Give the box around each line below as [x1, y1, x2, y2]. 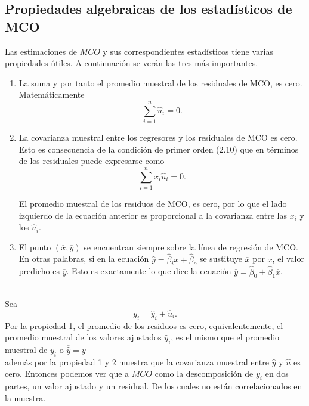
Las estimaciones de [5, 45, 77, 57]
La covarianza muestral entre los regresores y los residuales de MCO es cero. [18, 131, 298, 144]
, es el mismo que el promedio [171, 331, 280, 343]
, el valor [272, 252, 304, 265]
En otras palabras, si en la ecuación [18, 252, 149, 265]
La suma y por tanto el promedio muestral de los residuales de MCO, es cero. [18, 76, 302, 89]
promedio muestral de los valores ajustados [5, 331, 162, 343]
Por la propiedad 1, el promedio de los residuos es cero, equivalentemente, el [5, 319, 283, 331]
